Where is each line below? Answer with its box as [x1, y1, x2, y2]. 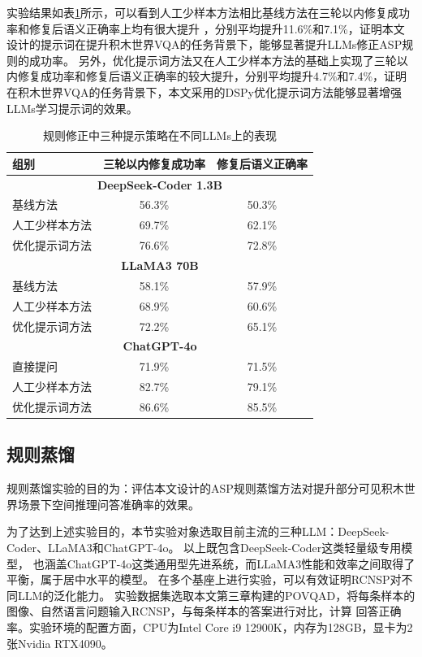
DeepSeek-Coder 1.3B [97, 176, 223, 193]
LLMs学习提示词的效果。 [6, 99, 138, 116]
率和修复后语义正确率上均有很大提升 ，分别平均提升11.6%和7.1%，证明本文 [6, 20, 405, 37]
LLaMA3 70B [121, 256, 199, 273]
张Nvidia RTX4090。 [6, 634, 113, 651]
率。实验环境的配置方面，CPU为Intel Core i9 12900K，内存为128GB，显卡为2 [6, 618, 413, 635]
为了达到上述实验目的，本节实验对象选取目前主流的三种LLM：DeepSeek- [6, 523, 390, 540]
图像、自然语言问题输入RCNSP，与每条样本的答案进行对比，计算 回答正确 [6, 603, 402, 620]
